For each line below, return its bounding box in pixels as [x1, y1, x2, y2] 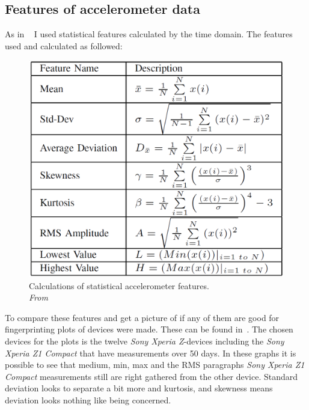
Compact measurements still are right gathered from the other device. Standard [5, 370, 298, 382]
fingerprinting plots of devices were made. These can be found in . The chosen [5, 323, 293, 335]
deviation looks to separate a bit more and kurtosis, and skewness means [5, 382, 273, 394]
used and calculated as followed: [5, 39, 123, 52]
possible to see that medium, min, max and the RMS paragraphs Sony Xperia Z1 [5, 358, 305, 371]
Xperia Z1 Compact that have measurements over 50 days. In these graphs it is [5, 346, 296, 359]
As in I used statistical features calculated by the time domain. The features [5, 28, 293, 40]
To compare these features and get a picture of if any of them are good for [5, 311, 280, 323]
